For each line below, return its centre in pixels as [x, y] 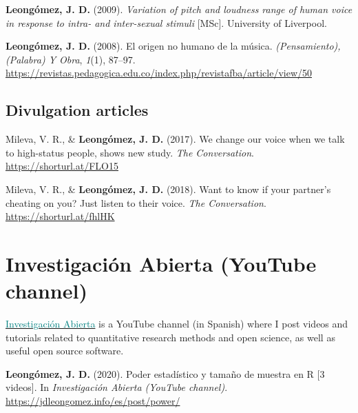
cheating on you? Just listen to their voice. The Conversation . [136, 202]
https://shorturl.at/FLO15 [62, 166]
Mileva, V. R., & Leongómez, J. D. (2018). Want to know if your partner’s [168, 189]
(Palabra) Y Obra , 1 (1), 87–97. [71, 59]
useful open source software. [65, 351]
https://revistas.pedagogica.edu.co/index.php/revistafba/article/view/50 [159, 73]
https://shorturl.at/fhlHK [60, 216]
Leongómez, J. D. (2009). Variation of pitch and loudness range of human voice [179, 9]
